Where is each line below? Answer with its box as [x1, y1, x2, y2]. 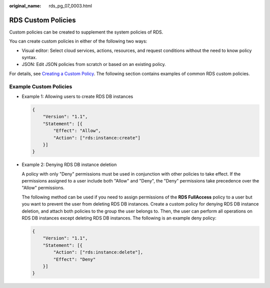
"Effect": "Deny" [53, 256, 96, 262]
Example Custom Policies [9, 83, 72, 90]
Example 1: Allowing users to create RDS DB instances [21, 93, 133, 99]
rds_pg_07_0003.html [48, 3, 92, 8]
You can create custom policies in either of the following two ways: [9, 38, 147, 44]
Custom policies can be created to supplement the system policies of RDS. [9, 29, 163, 35]
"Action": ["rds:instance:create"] [53, 135, 141, 140]
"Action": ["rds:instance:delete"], [53, 249, 143, 255]
